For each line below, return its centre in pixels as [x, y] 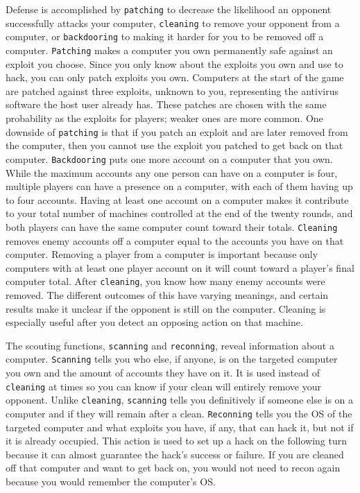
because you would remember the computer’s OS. [111, 481]
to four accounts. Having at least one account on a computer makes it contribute [177, 199]
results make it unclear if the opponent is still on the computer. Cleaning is [166, 308]
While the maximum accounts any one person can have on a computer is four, [172, 172]
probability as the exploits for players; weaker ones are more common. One [164, 118]
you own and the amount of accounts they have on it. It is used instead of [163, 373]
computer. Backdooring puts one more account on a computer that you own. [169, 158]
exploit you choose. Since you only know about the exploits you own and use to [174, 63]
